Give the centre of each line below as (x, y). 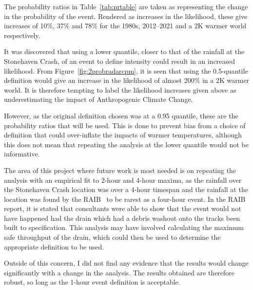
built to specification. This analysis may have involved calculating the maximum (124, 227)
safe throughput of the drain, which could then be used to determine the (112, 237)
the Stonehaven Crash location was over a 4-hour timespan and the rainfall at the (126, 189)
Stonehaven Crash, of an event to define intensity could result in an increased (120, 61)
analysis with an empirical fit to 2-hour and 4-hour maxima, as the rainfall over (123, 180)
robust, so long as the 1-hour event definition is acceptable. (92, 282)
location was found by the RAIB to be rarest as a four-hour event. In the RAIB (125, 199)
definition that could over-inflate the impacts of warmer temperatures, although (123, 135)
